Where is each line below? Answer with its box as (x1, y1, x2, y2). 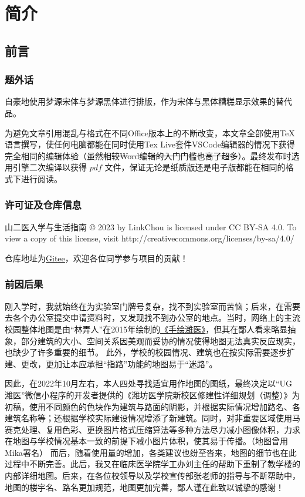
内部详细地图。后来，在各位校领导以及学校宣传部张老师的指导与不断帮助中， (5, 469, 300, 482)
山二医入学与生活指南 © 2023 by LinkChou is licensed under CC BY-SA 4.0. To (5, 220, 297, 233)
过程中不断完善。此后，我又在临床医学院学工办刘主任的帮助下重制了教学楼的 (5, 458, 300, 470)
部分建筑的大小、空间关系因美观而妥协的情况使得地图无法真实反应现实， (21, 334, 300, 347)
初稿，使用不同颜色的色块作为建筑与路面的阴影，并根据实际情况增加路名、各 (5, 400, 300, 412)
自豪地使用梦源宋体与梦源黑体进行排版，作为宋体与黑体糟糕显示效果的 (5, 95, 276, 108)
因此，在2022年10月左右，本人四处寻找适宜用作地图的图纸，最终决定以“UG (5, 377, 293, 389)
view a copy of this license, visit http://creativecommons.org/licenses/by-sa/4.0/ (5, 232, 294, 244)
